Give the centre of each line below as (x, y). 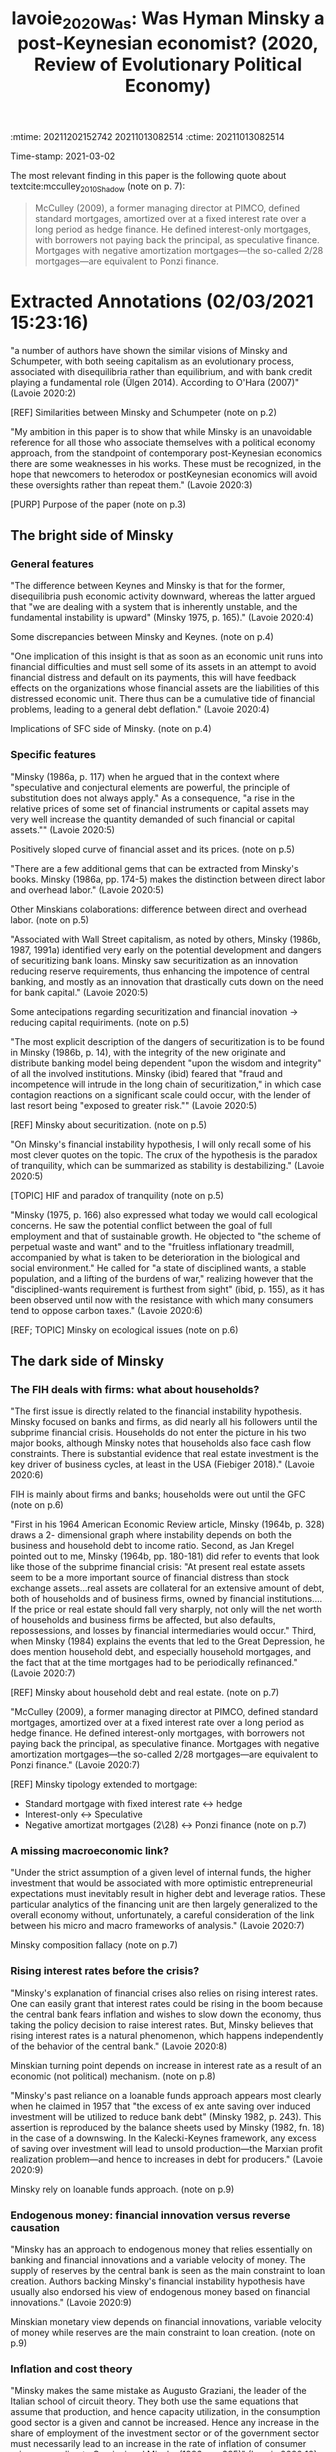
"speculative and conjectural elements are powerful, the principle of (150, 787)
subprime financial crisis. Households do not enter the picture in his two (158, 1433)
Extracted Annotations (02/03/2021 (162, 301)
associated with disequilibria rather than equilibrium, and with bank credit (161, 371)
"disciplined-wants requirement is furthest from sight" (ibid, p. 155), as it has (167, 1289)
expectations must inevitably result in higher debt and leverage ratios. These (168, 1894)
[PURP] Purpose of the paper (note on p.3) (98, 504)
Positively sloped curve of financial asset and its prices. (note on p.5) (152, 849)
